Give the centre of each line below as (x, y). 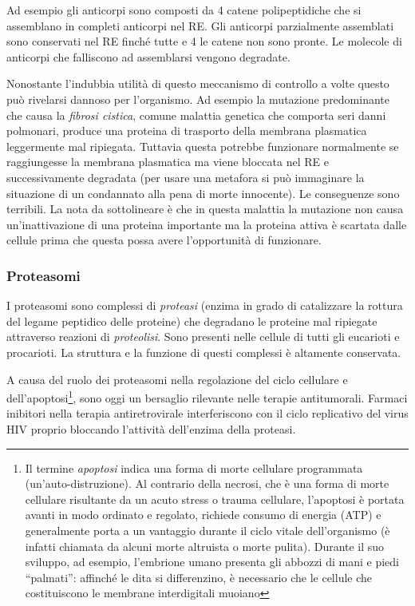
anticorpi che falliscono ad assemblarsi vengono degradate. (148, 56)
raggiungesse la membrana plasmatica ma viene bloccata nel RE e (168, 162)
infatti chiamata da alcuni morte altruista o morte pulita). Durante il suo (205, 546)
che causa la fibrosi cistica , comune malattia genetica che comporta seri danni (196, 115)
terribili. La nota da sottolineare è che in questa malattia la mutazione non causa (205, 209)
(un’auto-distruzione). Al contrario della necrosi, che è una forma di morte (207, 483)
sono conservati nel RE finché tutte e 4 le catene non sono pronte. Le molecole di (204, 41)
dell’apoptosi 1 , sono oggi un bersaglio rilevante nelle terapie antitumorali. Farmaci (207, 396)
